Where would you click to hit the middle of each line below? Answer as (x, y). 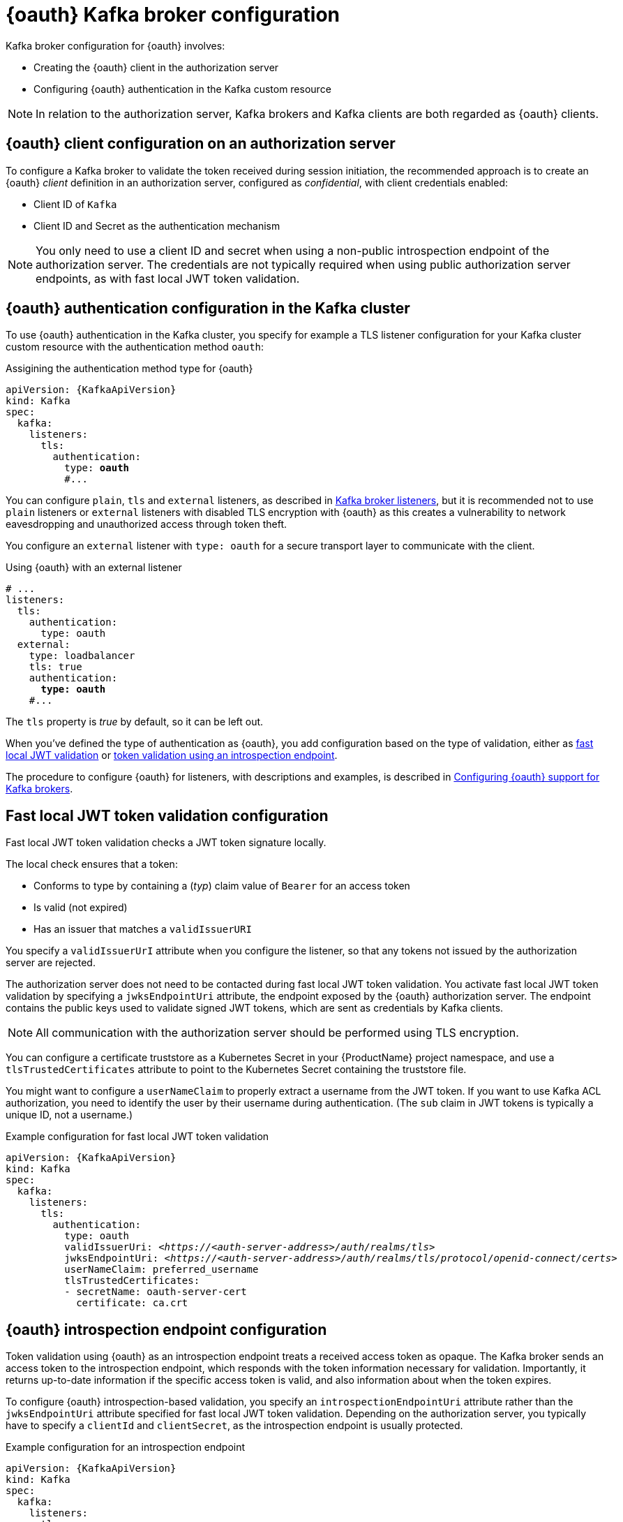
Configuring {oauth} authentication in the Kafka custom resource (182, 89)
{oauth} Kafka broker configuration (173, 15)
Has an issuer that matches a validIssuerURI (143, 929)
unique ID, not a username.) (69, 1115)
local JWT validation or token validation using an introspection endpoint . (172, 755)
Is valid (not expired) (81, 908)
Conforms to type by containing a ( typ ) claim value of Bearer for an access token (222, 886)
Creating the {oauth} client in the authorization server (156, 67)
